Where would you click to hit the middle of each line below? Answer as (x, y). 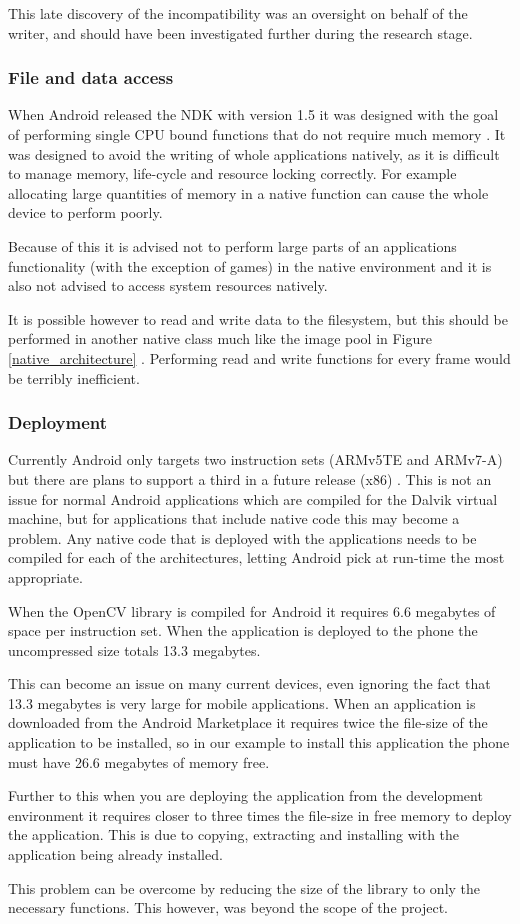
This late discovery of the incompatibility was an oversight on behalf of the (238, 13)
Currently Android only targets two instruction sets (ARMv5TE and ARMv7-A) (255, 459)
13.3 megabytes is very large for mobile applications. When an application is (242, 702)
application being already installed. (115, 854)
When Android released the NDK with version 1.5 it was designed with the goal (253, 114)
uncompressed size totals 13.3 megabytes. (134, 649)
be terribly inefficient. (74, 377)
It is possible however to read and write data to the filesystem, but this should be (258, 318)
